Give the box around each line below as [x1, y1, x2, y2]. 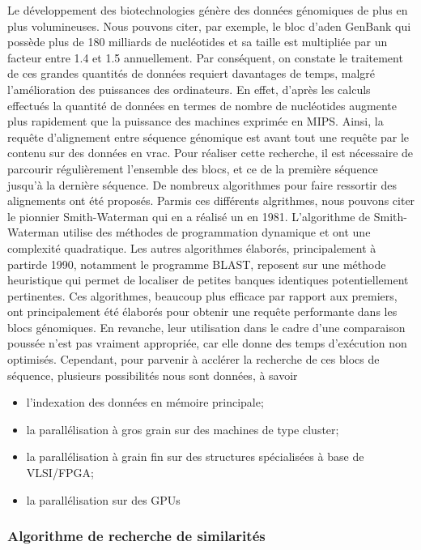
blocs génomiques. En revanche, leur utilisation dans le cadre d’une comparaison [7, 318, 406, 335]
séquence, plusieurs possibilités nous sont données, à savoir [7, 366, 298, 383]
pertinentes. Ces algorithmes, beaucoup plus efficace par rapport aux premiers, [7, 287, 398, 304]
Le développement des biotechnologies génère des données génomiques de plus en [7, 2, 408, 18]
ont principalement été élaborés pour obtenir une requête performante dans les [7, 303, 398, 320]
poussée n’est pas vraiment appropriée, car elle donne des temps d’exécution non [7, 335, 407, 352]
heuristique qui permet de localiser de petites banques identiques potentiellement [7, 271, 409, 288]
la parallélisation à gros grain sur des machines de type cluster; [26, 420, 339, 437]
